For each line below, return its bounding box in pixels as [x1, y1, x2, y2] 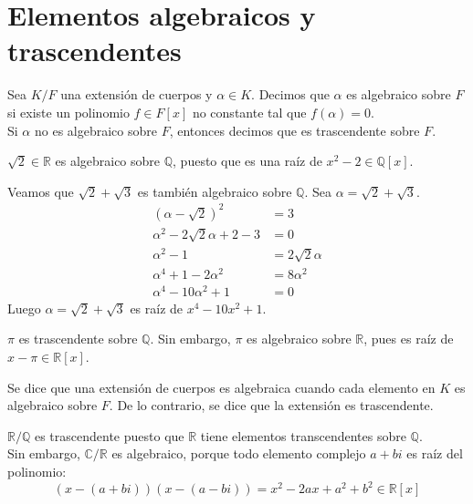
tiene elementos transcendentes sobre [200, 426, 406, 445]
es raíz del [406, 444, 463, 463]
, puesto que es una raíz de [173, 151, 322, 170]
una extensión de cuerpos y [60, 85, 213, 104]
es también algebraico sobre [137, 181, 292, 201]
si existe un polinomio [7, 102, 130, 121]
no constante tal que [192, 102, 307, 121]
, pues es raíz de [363, 329, 454, 348]
